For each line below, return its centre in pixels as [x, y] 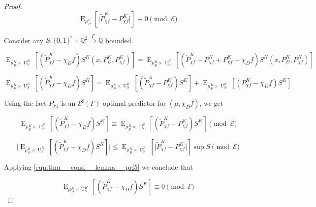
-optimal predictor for [133, 103]
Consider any [24, 40]
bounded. [119, 40]
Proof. [13, 6]
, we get [211, 103]
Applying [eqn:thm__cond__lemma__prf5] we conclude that [98, 166]
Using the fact [25, 103]
